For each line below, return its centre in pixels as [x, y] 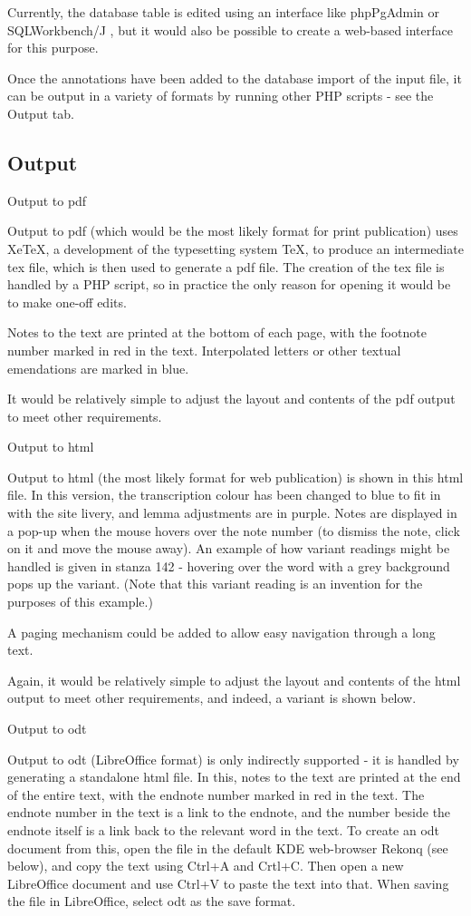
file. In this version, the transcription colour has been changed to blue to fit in [224, 495]
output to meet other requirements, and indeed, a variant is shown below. [212, 698]
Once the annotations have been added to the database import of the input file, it [235, 78]
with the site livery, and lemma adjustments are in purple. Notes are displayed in [232, 513]
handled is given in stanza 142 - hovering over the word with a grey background [229, 565]
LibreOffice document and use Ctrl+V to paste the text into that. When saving [228, 883]
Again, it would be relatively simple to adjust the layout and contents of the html [234, 680]
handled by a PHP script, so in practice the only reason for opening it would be [229, 284]
